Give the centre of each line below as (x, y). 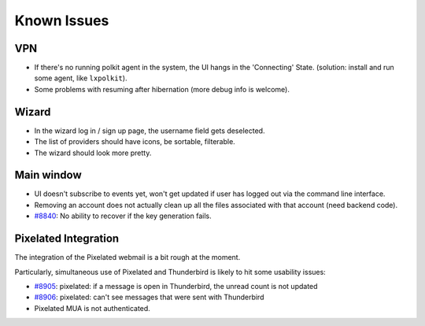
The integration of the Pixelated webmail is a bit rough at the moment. (128, 257)
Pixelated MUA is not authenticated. (92, 308)
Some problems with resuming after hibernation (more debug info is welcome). (162, 89)
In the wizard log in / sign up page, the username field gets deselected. (150, 131)
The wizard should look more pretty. (93, 153)
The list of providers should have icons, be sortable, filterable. (135, 142)
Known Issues (62, 20)
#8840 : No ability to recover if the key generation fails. (123, 216)
